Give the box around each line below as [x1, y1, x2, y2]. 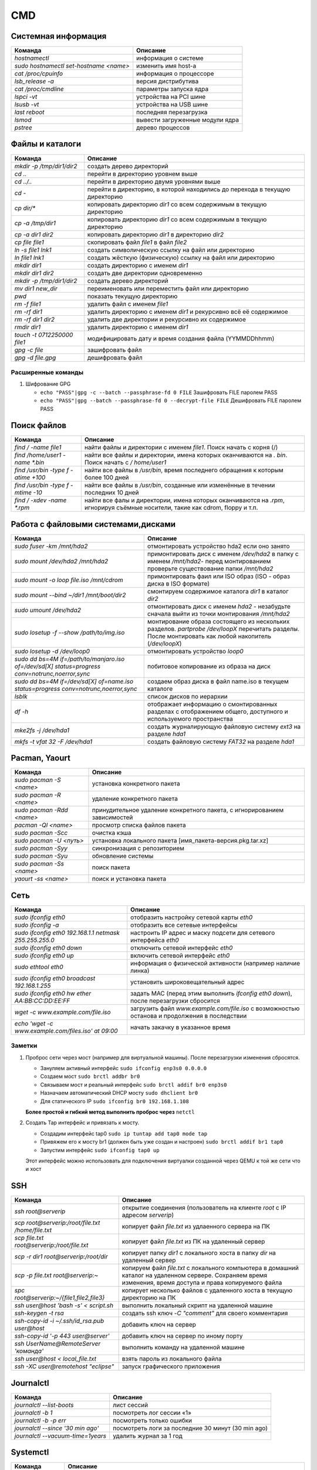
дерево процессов [136, 123, 190, 132]
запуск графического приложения [122, 1362, 220, 1371]
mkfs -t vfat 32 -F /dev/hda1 [14, 737, 93, 746]
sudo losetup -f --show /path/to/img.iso [14, 628, 125, 636]
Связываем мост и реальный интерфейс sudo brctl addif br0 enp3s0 [40, 1081, 227, 1088]
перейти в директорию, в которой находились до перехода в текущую [87, 185, 291, 193]
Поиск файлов [11, 420, 67, 430]
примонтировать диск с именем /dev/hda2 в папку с [147, 550, 299, 558]
